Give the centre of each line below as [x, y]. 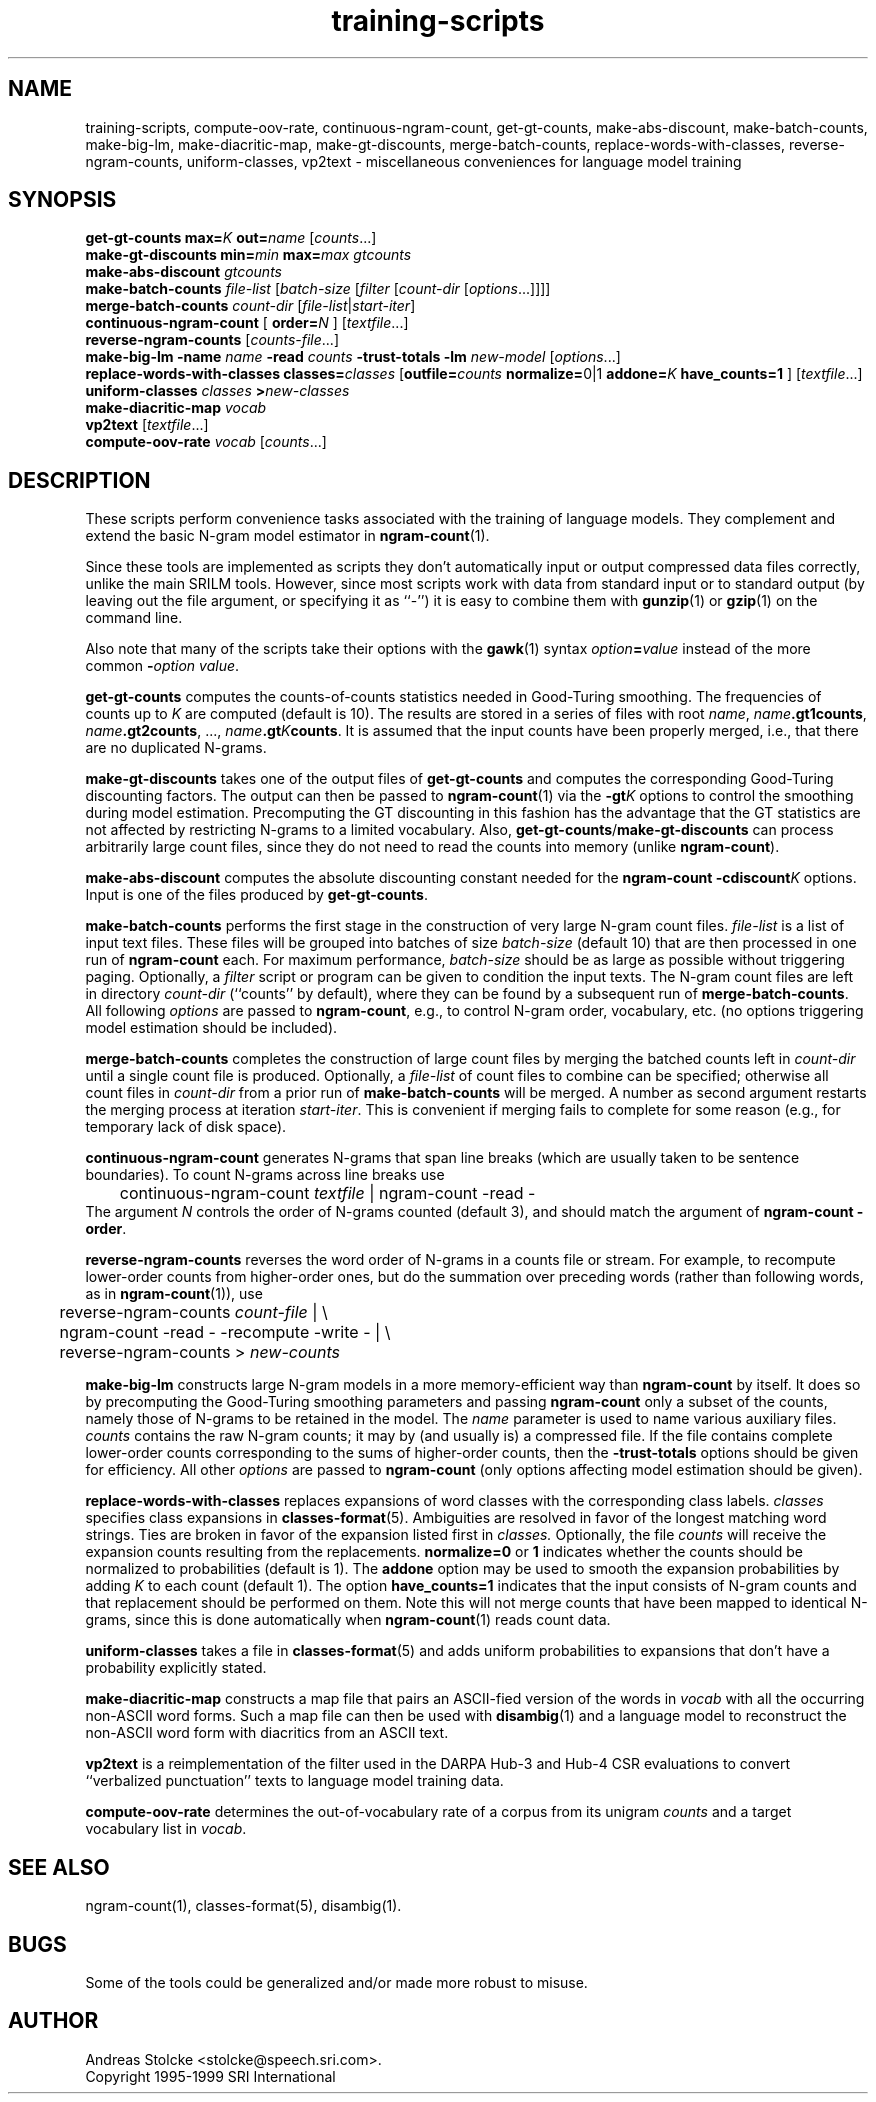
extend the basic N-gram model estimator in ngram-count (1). [287, 536]
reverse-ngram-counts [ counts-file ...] [212, 340]
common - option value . [162, 666]
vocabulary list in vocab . [166, 1829]
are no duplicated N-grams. [176, 748]
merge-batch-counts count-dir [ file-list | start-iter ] [250, 306]
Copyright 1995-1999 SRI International [210, 2076]
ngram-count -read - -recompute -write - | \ [225, 1332]
